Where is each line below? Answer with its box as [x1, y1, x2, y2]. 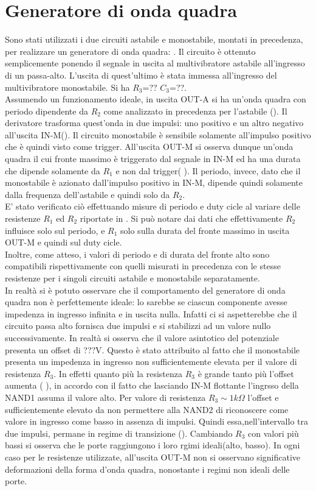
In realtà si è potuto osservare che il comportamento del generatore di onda [5, 283, 286, 296]
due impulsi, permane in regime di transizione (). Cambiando [5, 426, 233, 439]
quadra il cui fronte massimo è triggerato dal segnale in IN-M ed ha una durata [5, 152, 301, 165]
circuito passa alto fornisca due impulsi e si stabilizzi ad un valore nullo [5, 319, 271, 332]
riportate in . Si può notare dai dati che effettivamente [80, 212, 283, 225]
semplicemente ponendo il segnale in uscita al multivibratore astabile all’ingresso [5, 57, 305, 69]
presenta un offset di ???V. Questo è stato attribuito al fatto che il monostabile [5, 343, 300, 356]
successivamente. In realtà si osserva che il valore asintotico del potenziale [5, 331, 279, 344]
